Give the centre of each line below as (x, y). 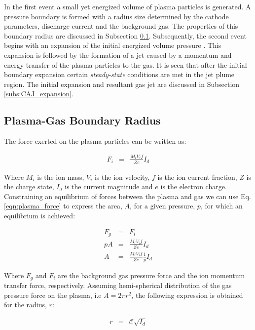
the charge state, (29, 186)
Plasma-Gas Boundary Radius (82, 120)
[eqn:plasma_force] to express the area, (63, 206)
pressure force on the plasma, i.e (53, 295)
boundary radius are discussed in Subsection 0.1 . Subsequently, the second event (125, 35)
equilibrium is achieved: (40, 215)
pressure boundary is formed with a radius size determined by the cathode (116, 16)
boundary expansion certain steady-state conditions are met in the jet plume (119, 74)
